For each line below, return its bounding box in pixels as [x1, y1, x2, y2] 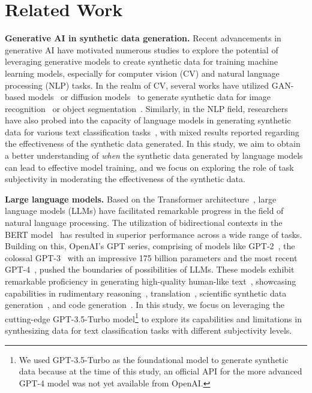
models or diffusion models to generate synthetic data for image [28, 90, 271, 103]
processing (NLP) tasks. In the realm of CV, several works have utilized [5, 78, 269, 91]
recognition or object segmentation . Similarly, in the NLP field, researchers [5, 102, 288, 114]
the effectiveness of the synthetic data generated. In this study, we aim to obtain [5, 137, 301, 150]
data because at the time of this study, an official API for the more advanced [19, 365, 302, 377]
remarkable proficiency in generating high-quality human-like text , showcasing [5, 275, 296, 287]
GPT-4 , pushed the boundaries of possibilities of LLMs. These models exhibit [5, 263, 295, 276]
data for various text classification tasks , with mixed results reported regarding [5, 125, 299, 138]
